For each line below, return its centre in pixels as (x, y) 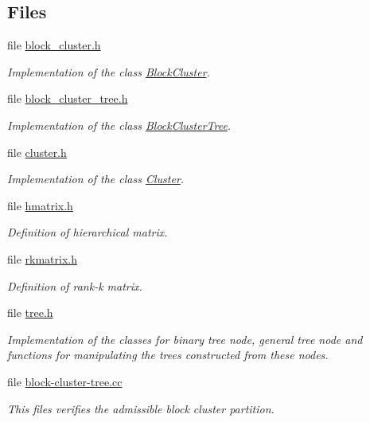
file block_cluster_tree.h (68, 98)
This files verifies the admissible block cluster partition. (141, 408)
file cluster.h (37, 152)
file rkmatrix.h (42, 258)
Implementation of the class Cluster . (96, 179)
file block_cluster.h (54, 45)
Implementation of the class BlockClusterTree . (119, 125)
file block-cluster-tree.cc (65, 381)
